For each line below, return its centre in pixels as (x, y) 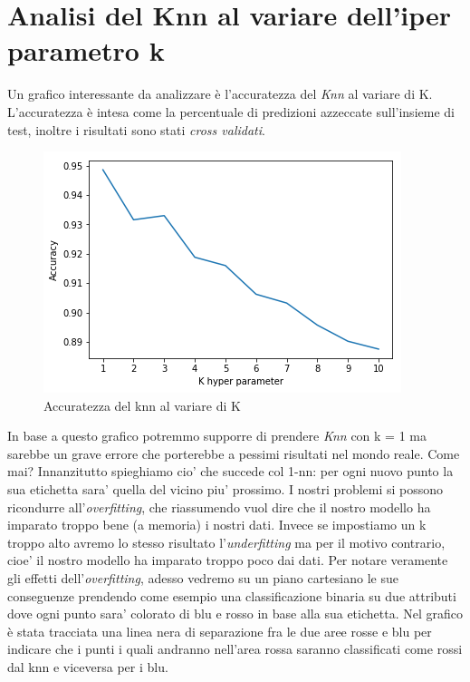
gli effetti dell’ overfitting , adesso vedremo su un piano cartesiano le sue (203, 578)
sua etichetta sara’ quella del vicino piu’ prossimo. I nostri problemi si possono (225, 489)
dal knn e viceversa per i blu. (88, 667)
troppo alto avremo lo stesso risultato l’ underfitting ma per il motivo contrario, (226, 542)
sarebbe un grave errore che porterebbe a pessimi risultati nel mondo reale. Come (234, 453)
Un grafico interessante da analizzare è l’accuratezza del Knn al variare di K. (220, 94)
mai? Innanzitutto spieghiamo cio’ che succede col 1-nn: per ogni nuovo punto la (230, 471)
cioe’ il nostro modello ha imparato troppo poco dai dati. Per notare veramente (228, 560)
